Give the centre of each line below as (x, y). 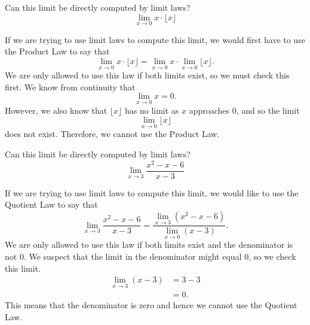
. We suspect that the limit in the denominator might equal (133, 256)
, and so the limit (268, 110)
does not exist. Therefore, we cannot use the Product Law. (112, 134)
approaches (209, 110)
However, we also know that (56, 110)
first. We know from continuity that (70, 86)
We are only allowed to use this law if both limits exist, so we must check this (147, 75)
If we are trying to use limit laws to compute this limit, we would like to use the (152, 192)
